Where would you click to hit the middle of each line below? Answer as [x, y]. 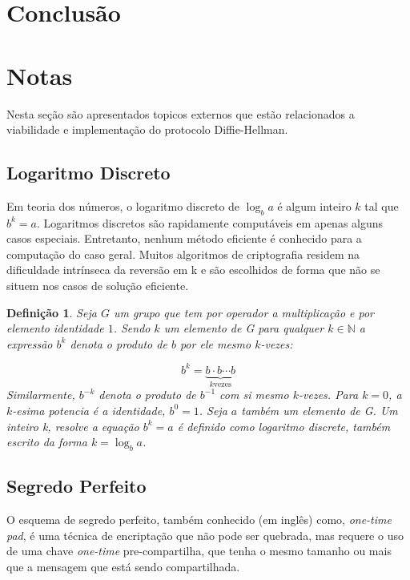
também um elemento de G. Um [320, 410]
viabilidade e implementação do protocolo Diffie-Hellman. [147, 129]
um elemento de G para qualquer [244, 328]
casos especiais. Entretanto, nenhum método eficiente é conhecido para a [184, 238]
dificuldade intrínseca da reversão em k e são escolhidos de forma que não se [193, 270]
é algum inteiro [314, 205]
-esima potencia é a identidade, [89, 410]
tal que [382, 205]
